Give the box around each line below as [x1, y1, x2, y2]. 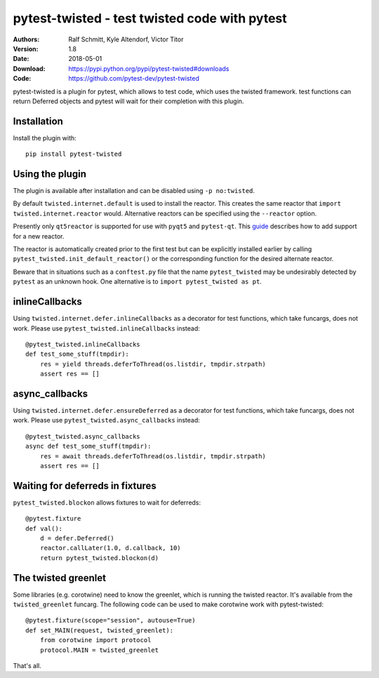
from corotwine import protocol [39, 636, 152, 644]
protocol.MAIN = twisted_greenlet [39, 646, 159, 654]
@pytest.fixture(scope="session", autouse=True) [25, 616, 196, 625]
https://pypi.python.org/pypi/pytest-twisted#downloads [68, 64, 230, 73]
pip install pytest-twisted [25, 150, 122, 158]
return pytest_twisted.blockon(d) [39, 554, 159, 561]
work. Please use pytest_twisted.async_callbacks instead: [13, 416, 200, 425]
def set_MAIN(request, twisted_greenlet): [25, 626, 174, 634]
